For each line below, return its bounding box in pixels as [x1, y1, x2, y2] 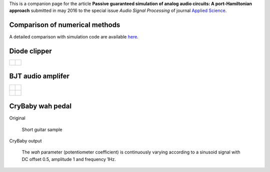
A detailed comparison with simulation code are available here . [9, 34, 138, 40]
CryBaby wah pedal [9, 102, 72, 110]
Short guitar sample [21, 126, 62, 132]
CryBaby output [9, 138, 42, 144]
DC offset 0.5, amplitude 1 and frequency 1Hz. [21, 156, 116, 162]
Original [9, 115, 26, 121]
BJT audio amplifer [9, 71, 70, 80]
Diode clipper [9, 47, 52, 55]
